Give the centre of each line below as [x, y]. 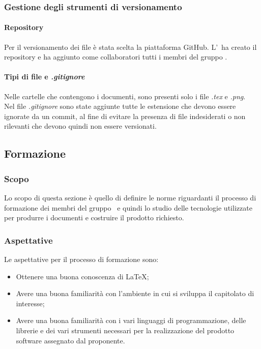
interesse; [30, 303]
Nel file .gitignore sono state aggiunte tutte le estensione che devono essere [120, 106]
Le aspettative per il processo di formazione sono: [81, 259]
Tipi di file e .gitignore [45, 77]
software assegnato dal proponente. [70, 340]
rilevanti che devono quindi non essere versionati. [80, 126]
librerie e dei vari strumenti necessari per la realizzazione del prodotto [125, 330]
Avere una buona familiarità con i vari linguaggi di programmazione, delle [131, 320]
